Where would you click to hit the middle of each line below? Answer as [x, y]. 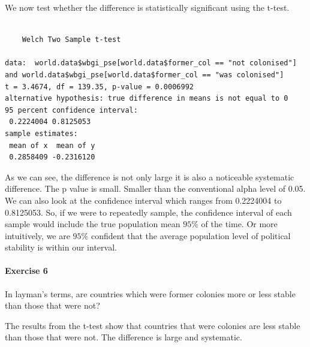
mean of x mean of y [52, 145]
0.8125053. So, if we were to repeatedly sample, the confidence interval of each [148, 212]
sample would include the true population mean [93, 224]
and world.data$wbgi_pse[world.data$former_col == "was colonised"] [145, 75]
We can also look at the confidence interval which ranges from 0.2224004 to [143, 200]
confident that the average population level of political [191, 235]
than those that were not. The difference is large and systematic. [124, 337]
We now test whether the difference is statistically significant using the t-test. [147, 7]
